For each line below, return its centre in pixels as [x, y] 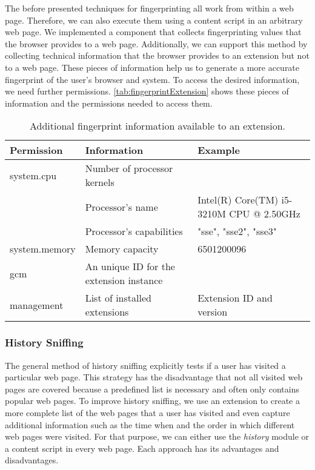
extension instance [124, 280]
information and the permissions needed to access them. [109, 103]
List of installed [118, 298]
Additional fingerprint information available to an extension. [157, 126]
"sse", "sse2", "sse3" [237, 231]
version [213, 312]
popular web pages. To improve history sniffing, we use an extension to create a [153, 401]
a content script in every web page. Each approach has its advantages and [142, 448]
